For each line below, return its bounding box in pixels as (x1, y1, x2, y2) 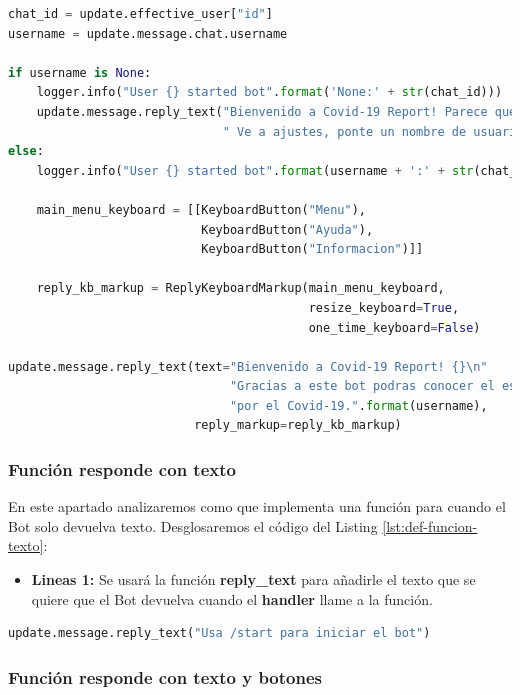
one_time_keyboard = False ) (308, 320, 481, 335)
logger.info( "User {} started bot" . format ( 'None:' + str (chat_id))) (36, 85, 503, 100)
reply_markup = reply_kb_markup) (194, 418, 402, 433)
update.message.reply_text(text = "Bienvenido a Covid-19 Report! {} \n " (8, 359, 488, 374)
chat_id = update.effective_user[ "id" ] (8, 7, 273, 21)
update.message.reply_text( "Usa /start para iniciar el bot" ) (8, 626, 431, 641)
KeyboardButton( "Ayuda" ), (201, 222, 374, 237)
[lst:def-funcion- (382, 515, 478, 536)
